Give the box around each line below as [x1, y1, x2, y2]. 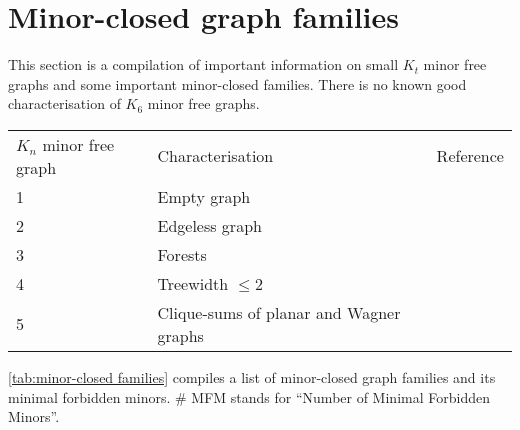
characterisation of [8, 93, 121, 114]
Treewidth [157, 271, 229, 295]
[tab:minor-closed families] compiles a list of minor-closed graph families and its [8, 366, 496, 387]
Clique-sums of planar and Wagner [157, 300, 401, 324]
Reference [436, 144, 504, 168]
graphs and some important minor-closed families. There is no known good [8, 73, 467, 94]
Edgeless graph [157, 213, 262, 237]
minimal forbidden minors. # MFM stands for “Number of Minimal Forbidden [8, 386, 490, 407]
